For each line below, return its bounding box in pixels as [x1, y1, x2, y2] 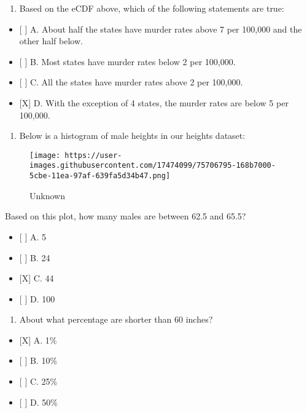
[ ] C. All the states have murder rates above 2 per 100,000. [19, 76, 243, 88]
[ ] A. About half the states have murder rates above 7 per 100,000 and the [19, 22, 302, 35]
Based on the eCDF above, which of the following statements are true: [19, 2, 284, 14]
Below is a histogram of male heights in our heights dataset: [19, 129, 246, 142]
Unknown [29, 189, 65, 202]
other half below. [19, 34, 83, 47]
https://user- [64, 151, 122, 160]
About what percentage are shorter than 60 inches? [19, 313, 213, 326]
